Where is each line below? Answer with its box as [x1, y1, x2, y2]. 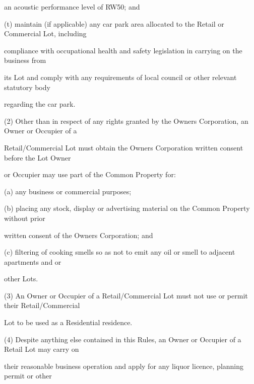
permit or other [4, 370, 52, 381]
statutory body [4, 82, 50, 92]
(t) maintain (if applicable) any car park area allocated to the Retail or [4, 18, 224, 29]
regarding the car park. [4, 99, 76, 109]
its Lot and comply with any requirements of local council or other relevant [4, 71, 237, 82]
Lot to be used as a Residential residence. [4, 317, 133, 328]
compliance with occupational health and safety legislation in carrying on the [4, 45, 242, 55]
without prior [4, 212, 45, 223]
